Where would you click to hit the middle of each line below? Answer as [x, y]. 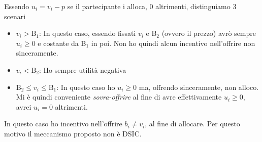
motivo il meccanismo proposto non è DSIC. [73, 133]
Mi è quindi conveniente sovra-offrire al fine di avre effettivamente [119, 97]
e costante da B [62, 43]
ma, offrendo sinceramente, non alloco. [199, 87]
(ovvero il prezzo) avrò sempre [209, 33]
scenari [15, 16]
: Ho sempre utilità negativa [83, 69]
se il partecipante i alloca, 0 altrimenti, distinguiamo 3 [152, 6]
